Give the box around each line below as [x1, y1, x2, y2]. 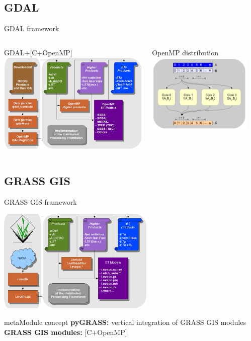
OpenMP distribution [152, 47, 218, 57]
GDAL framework [4, 23, 59, 34]
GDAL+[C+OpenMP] [4, 47, 72, 57]
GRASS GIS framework [4, 196, 77, 207]
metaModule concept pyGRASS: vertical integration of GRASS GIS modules [4, 317, 246, 327]
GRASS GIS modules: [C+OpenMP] [4, 326, 127, 337]
